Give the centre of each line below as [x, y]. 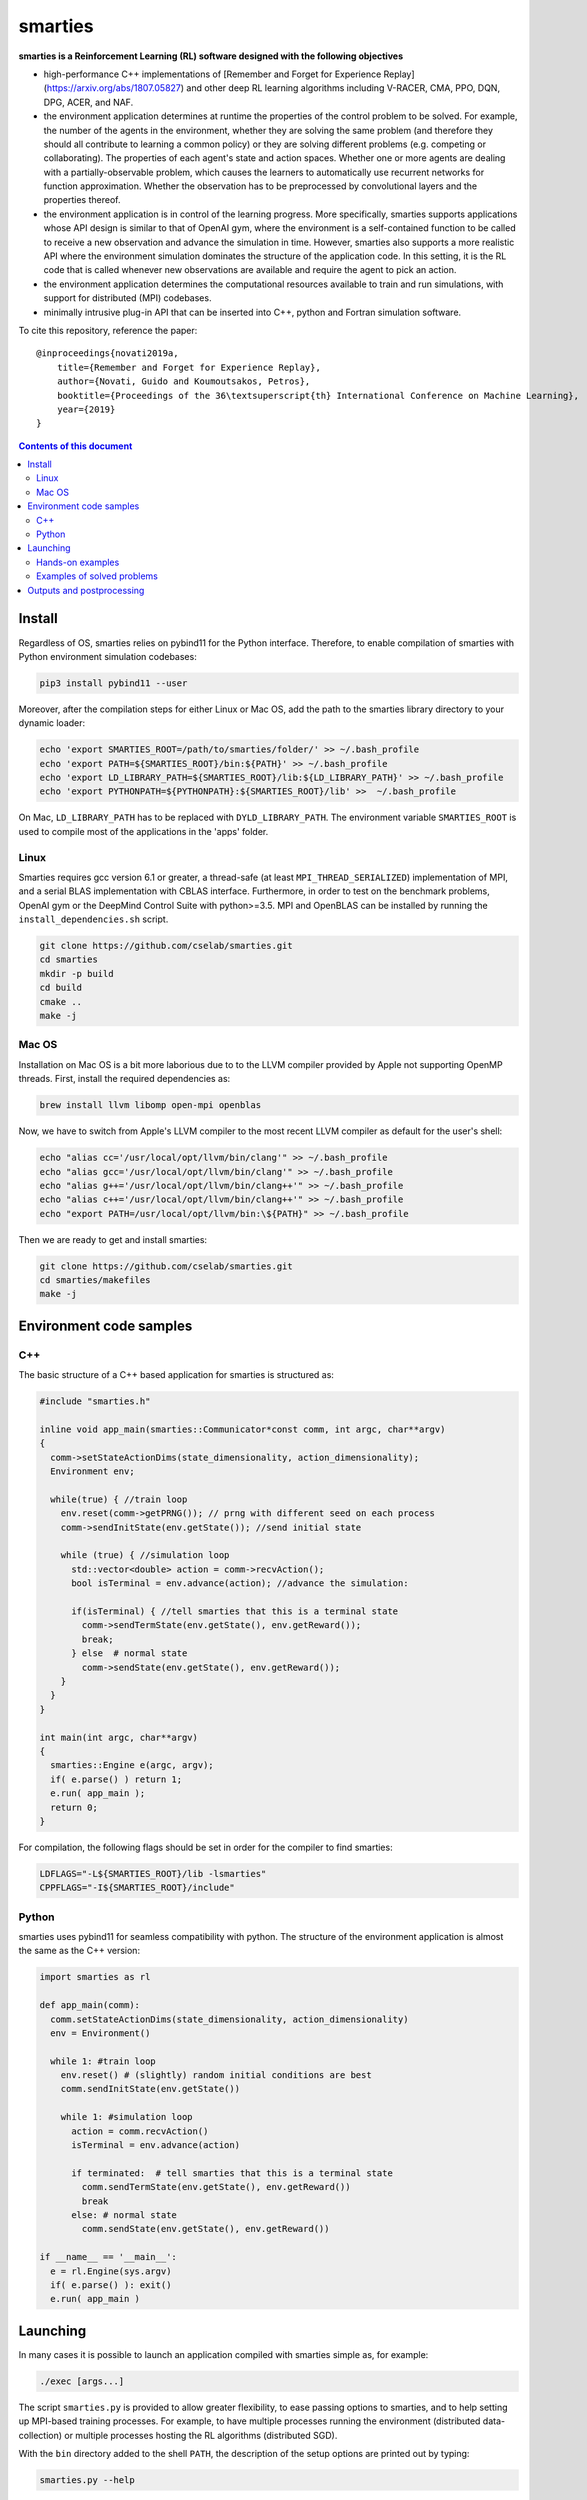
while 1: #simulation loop [127, 2117]
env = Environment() [100, 2033]
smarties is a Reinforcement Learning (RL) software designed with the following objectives [211, 56]
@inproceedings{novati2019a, [107, 353]
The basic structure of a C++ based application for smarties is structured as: [176, 1375]
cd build [61, 988]
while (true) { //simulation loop [145, 1555]
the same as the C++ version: [79, 1951]
